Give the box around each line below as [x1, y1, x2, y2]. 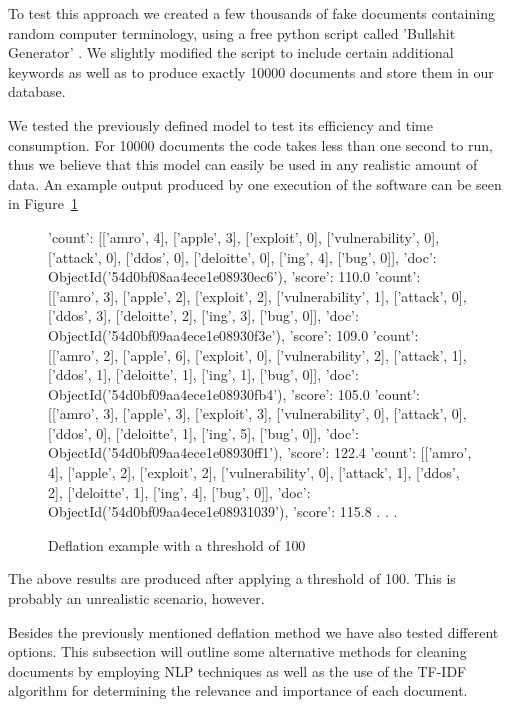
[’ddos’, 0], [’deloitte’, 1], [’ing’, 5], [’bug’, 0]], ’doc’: [48, 422, 359, 443]
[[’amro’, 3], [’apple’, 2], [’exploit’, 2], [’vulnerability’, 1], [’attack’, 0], [48, 285, 467, 306]
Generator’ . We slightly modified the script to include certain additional [8, 42, 454, 63]
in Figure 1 [8, 193, 78, 214]
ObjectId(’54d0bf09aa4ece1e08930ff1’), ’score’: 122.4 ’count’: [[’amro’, [48, 442, 472, 463]
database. [8, 81, 66, 102]
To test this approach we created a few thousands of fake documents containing [8, 3, 495, 23]
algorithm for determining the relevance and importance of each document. [8, 680, 468, 701]
